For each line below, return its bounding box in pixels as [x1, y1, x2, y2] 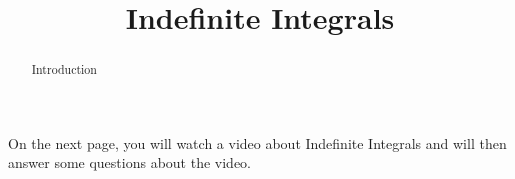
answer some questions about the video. [8, 152, 251, 173]
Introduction [31, 61, 97, 78]
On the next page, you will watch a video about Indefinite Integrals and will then [8, 132, 507, 153]
